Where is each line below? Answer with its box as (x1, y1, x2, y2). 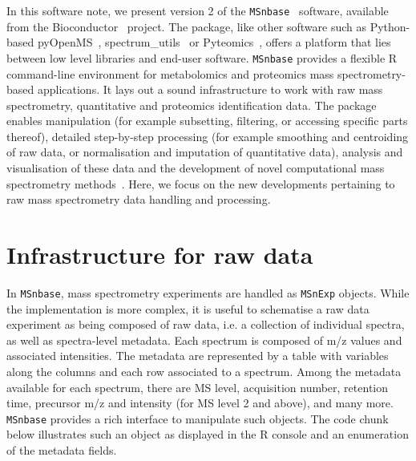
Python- (370, 18, 410, 34)
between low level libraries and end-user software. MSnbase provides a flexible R (6, 49, 398, 66)
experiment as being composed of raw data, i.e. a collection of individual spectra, (6, 316, 405, 333)
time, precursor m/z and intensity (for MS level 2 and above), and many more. (6, 394, 394, 411)
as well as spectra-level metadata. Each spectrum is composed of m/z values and (6, 331, 402, 348)
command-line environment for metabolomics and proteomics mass (6, 65, 334, 82)
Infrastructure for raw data (6, 238, 313, 271)
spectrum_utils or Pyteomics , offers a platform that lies (105, 34, 391, 51)
